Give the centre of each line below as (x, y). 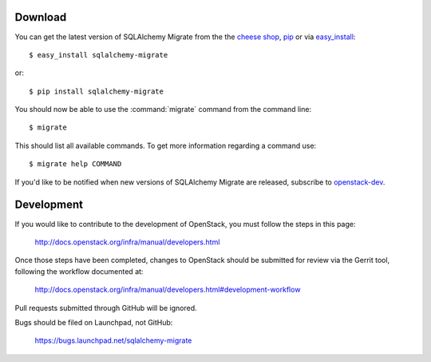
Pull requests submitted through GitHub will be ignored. (106, 308)
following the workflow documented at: (79, 271)
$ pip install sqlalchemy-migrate (96, 91)
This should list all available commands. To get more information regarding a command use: (166, 145)
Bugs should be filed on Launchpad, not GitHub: (94, 322)
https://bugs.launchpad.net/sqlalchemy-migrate (113, 340)
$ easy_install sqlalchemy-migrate (99, 55)
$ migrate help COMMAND (75, 164)
